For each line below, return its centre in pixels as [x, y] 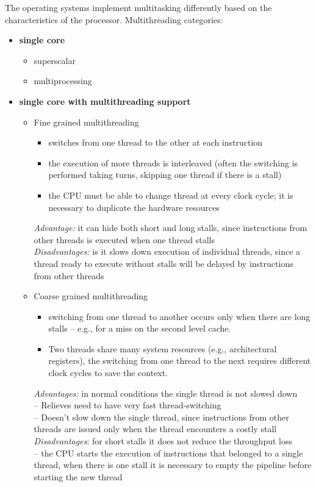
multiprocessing [63, 81]
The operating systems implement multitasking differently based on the [138, 7]
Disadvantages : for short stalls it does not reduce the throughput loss [163, 441]
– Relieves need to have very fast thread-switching [127, 405]
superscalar [55, 60]
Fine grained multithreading [86, 122]
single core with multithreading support [105, 101]
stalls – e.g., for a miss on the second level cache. [140, 328]
